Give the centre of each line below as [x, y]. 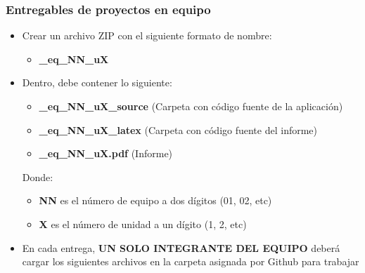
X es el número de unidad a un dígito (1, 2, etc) [143, 224]
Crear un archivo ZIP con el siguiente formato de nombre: [147, 35]
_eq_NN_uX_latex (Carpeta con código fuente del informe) [178, 129]
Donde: [38, 177]
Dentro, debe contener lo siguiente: [97, 82]
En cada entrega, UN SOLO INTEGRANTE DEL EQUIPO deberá [181, 247]
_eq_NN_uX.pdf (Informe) [106, 153]
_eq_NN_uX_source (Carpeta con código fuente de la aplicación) [191, 106]
